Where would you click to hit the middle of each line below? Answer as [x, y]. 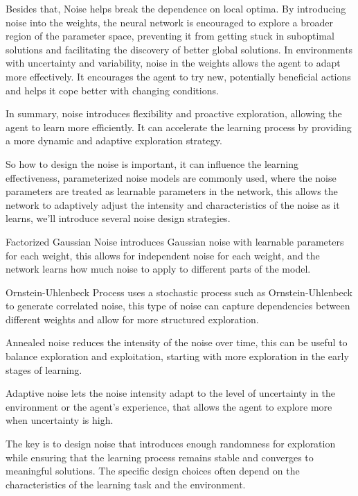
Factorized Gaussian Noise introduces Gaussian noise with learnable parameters [175, 241]
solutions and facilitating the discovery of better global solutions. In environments [179, 49]
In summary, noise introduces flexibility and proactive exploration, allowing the [174, 113]
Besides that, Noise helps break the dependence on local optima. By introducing [176, 8]
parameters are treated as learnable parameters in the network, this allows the [172, 191]
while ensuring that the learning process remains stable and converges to [160, 457]
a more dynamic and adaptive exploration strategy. [114, 140]
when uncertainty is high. [60, 420]
